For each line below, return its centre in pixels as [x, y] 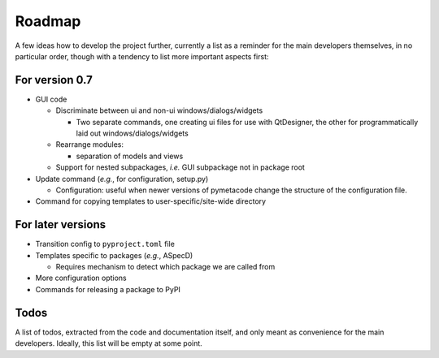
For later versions [60, 224]
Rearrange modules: [90, 144]
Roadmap [48, 21]
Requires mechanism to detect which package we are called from [165, 267]
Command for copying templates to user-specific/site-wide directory [151, 201]
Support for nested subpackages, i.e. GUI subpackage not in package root [180, 167]
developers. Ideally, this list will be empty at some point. [109, 343]
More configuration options [81, 278]
